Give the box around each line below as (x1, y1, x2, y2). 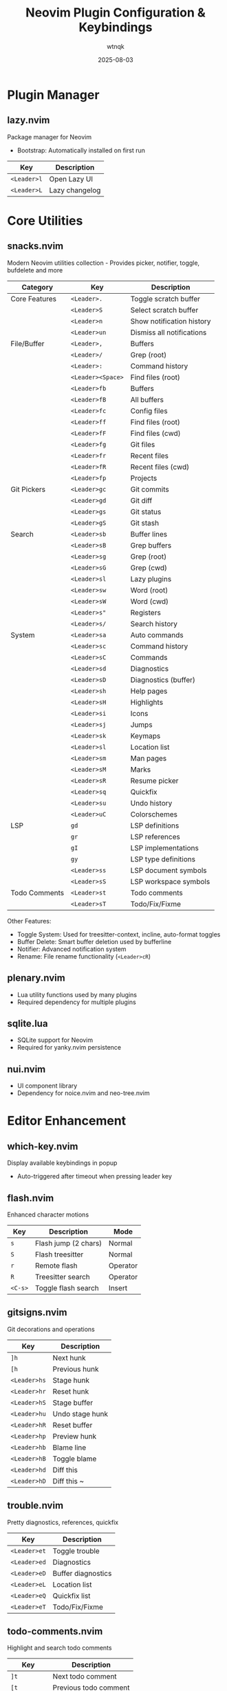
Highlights (130, 697, 164, 707)
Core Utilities (7, 212, 83, 228)
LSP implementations (130, 843, 199, 852)
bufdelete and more (7, 266, 63, 274)
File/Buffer (10, 339, 45, 348)
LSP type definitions (130, 854, 196, 863)
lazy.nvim (7, 114, 50, 126)
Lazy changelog (49, 185, 101, 194)
